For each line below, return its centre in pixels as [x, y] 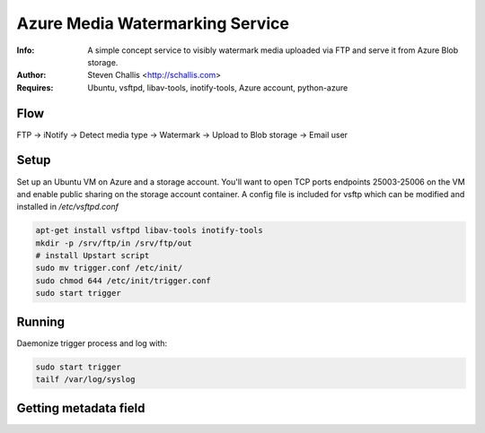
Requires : [35, 87]
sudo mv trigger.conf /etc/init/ [109, 268]
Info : [26, 50]
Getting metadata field [81, 408]
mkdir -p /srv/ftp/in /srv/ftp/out [114, 243]
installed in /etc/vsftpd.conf [67, 207]
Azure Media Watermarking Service [153, 23]
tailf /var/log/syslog [85, 380]
